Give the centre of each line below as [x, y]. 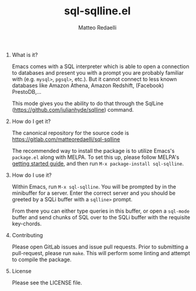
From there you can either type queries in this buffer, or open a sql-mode [101, 211]
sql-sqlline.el [97, 11]
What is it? [25, 54]
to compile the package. [42, 259]
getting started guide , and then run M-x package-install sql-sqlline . [98, 163]
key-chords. [27, 223]
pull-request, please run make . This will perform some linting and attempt [101, 253]
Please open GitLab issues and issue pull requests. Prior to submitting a [100, 247]
